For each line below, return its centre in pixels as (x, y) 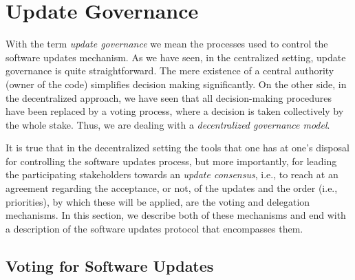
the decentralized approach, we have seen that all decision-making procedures (169, 97)
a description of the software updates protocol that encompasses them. (154, 228)
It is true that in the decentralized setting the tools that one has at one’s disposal (177, 148)
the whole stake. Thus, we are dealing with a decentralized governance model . (168, 124)
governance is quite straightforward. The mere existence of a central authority (170, 71)
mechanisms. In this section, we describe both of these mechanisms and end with (176, 215)
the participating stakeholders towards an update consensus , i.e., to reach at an (172, 174)
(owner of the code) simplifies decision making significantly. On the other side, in (176, 84)
